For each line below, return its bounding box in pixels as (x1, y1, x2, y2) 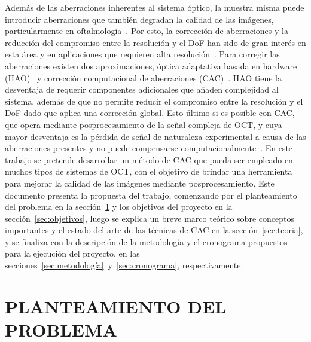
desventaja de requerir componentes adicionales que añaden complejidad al (5, 83, 279, 96)
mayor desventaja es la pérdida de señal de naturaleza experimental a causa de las (5, 130, 306, 142)
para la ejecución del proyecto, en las (5, 247, 140, 259)
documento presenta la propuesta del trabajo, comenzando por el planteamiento (5, 188, 297, 201)
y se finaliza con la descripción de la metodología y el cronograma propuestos (5, 235, 288, 248)
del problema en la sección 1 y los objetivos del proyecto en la (5, 200, 233, 213)
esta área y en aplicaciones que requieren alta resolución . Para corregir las (5, 48, 280, 60)
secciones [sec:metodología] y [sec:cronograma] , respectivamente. (5, 259, 243, 271)
